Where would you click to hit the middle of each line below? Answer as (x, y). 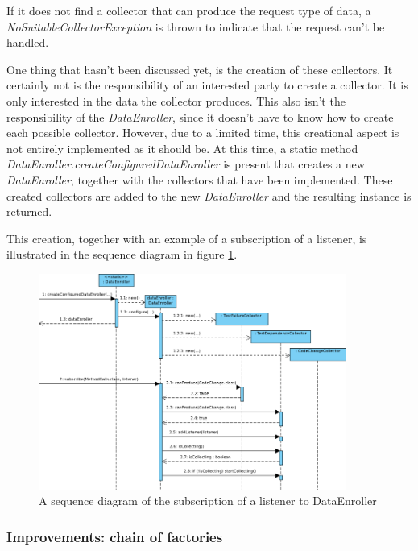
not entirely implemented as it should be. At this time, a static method (182, 148)
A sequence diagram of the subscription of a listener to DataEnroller (208, 501)
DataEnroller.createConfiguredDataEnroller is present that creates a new (186, 164)
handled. (28, 42)
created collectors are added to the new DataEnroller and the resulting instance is (209, 195)
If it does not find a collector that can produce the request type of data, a (189, 10)
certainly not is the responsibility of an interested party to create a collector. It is (207, 85)
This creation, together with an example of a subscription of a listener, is (187, 238)
